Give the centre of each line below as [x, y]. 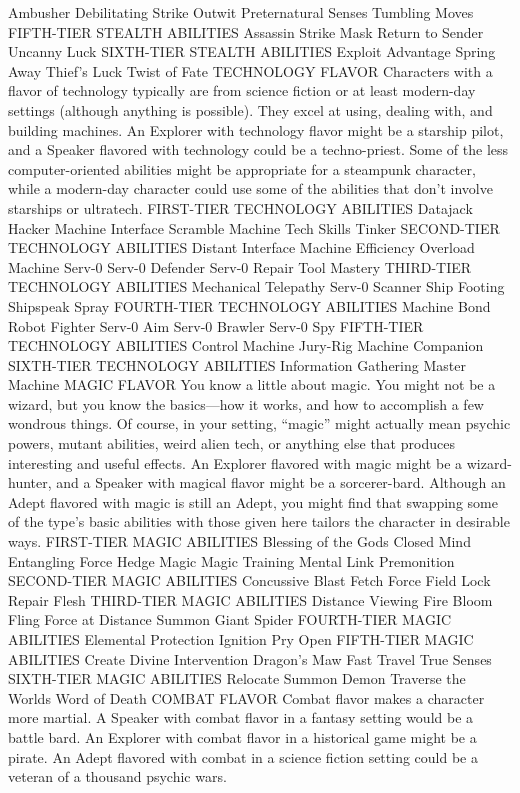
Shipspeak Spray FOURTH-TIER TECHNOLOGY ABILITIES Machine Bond [249, 305]
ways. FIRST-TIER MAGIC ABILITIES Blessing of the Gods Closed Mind [239, 541]
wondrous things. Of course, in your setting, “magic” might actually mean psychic [259, 423]
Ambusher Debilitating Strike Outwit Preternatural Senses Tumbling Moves [241, 12]
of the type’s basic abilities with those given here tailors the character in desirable [259, 521]
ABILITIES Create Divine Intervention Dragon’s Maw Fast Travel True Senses [250, 658]
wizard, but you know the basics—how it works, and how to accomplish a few [246, 403]
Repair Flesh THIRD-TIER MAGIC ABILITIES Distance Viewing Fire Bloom [250, 599]
